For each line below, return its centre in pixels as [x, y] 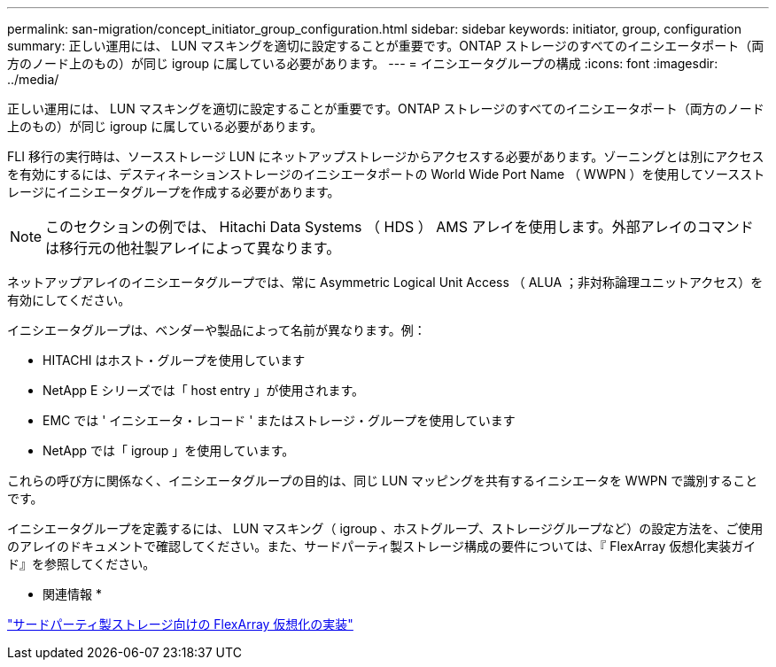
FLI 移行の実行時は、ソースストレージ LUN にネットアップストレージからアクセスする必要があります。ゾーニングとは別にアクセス [386, 156]
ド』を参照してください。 [81, 564]
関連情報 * [72, 594]
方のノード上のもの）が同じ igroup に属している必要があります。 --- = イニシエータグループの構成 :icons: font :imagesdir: [363, 63]
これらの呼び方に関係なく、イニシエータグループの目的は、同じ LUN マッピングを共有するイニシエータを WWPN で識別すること [383, 481]
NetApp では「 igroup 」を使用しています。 [169, 450]
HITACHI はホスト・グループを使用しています [174, 360]
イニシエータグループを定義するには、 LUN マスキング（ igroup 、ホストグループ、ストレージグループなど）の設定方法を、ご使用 [385, 528]
